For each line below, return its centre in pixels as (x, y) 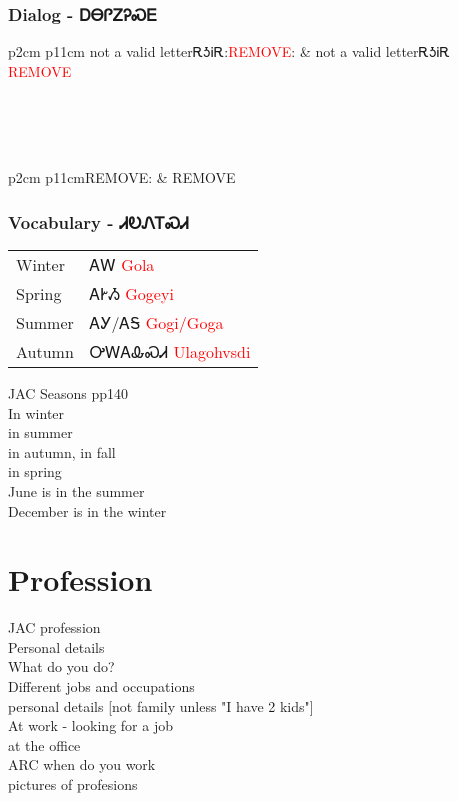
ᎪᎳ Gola (122, 264)
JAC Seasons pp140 (68, 393)
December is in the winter (87, 510)
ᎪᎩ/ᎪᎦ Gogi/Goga (156, 322)
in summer (40, 432)
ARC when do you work (82, 764)
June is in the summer (76, 490)
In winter (36, 412)
